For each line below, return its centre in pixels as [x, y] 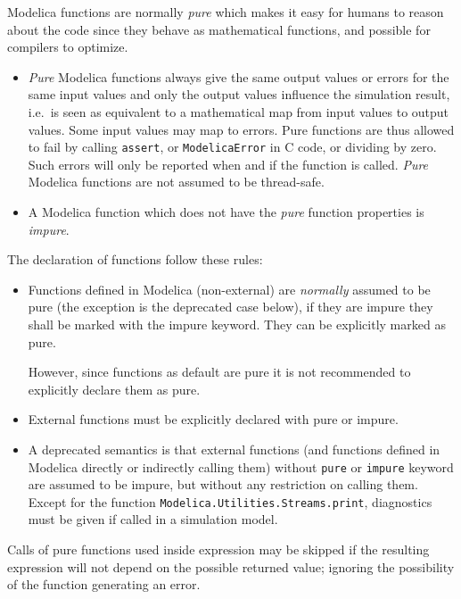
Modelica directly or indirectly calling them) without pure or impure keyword [241, 466]
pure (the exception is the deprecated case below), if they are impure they [230, 307]
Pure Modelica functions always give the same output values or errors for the [239, 76]
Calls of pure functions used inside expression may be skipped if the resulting [218, 549]
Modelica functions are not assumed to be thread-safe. [176, 182]
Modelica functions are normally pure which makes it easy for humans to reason [226, 12]
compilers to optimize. [68, 47]
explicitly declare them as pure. [114, 389]
